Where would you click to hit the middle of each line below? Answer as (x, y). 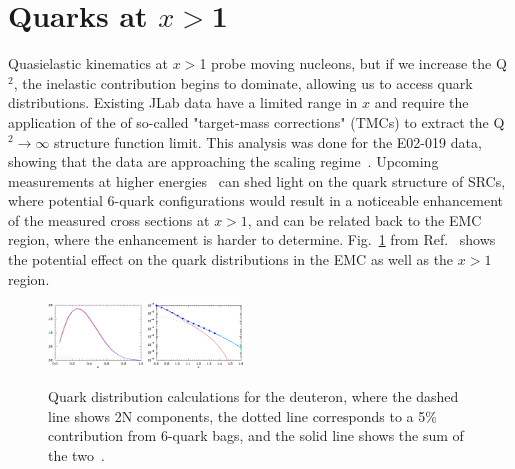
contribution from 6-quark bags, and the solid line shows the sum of (256, 435)
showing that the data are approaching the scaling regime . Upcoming (223, 161)
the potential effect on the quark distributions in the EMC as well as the (231, 259)
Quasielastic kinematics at (88, 63)
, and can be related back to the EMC (364, 219)
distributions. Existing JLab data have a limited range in (183, 102)
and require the (421, 102)
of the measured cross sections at (109, 219)
